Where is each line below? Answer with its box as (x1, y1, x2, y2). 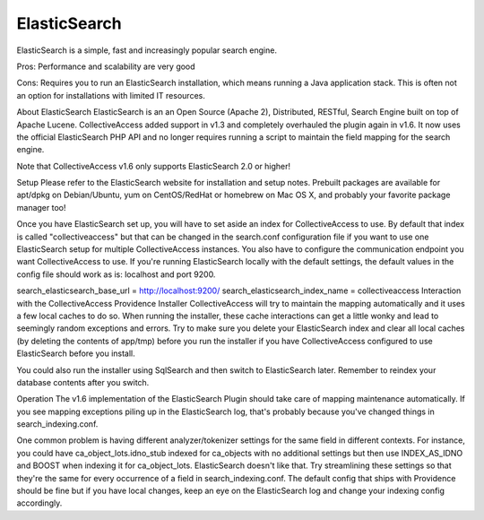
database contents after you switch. (16, 377, 150, 387)
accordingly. (16, 498, 63, 508)
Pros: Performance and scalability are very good (16, 61, 196, 72)
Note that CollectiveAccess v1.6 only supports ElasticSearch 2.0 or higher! (16, 160, 291, 171)
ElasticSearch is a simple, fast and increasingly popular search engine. (16, 45, 278, 56)
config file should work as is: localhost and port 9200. (16, 269, 216, 280)
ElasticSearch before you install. (16, 348, 136, 359)
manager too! (16, 202, 66, 212)
